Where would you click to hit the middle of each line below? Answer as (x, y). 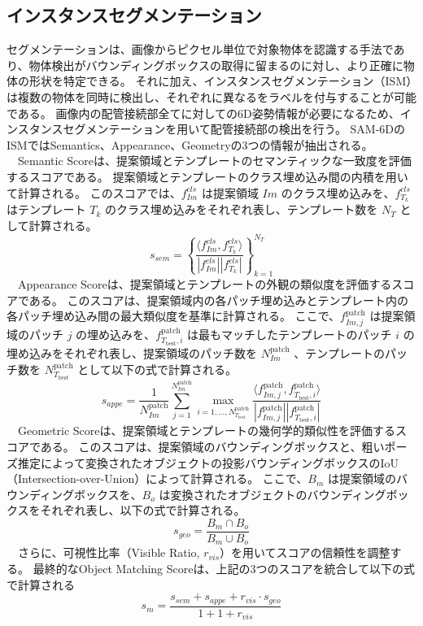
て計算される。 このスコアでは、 (94, 192)
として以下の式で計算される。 (157, 369)
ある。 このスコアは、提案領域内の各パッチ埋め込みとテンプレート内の (219, 300)
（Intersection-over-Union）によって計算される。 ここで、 (157, 478)
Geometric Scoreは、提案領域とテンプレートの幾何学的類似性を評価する (207, 430)
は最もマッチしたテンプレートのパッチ (289, 334)
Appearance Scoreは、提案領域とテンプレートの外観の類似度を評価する (205, 284)
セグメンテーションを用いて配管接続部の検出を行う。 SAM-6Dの (234, 129)
